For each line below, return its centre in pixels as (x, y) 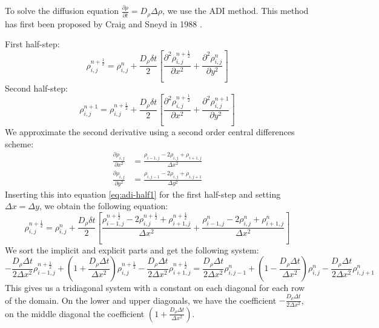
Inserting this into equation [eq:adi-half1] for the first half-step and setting (143, 194)
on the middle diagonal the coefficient (75, 313)
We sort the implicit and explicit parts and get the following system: (132, 249)
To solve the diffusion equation (62, 11)
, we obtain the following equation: (104, 206)
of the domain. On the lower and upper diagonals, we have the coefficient (141, 300)
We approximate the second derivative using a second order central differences (150, 132)
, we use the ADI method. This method (235, 11)
